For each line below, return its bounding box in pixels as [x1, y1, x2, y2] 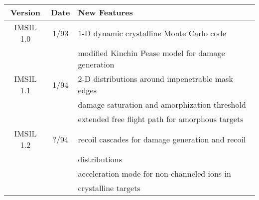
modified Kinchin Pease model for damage [78, 47, 225, 59]
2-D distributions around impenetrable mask [78, 73, 233, 84]
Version [10, 6, 41, 18]
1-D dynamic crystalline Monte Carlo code [78, 27, 226, 39]
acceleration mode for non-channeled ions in [78, 168, 231, 179]
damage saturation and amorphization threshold [78, 99, 246, 110]
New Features [78, 6, 133, 18]
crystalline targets [78, 182, 140, 194]
